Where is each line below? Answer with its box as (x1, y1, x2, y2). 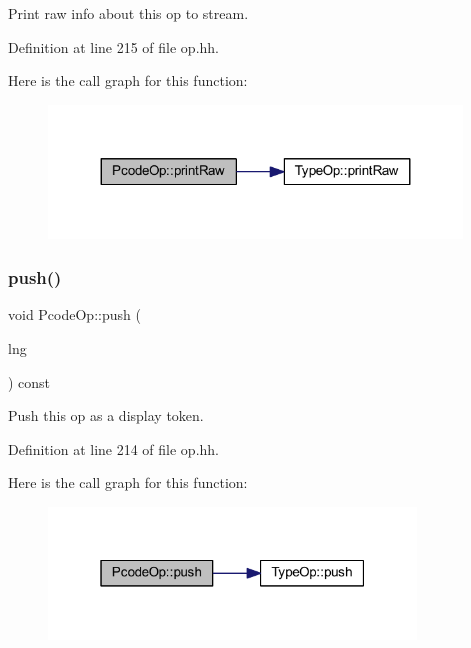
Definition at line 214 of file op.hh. (8, 438, 220, 459)
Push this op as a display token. (8, 405, 204, 426)
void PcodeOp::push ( (8, 304, 141, 325)
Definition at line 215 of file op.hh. (8, 36, 220, 57)
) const (8, 371, 51, 392)
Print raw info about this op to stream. (8, 3, 249, 23)
